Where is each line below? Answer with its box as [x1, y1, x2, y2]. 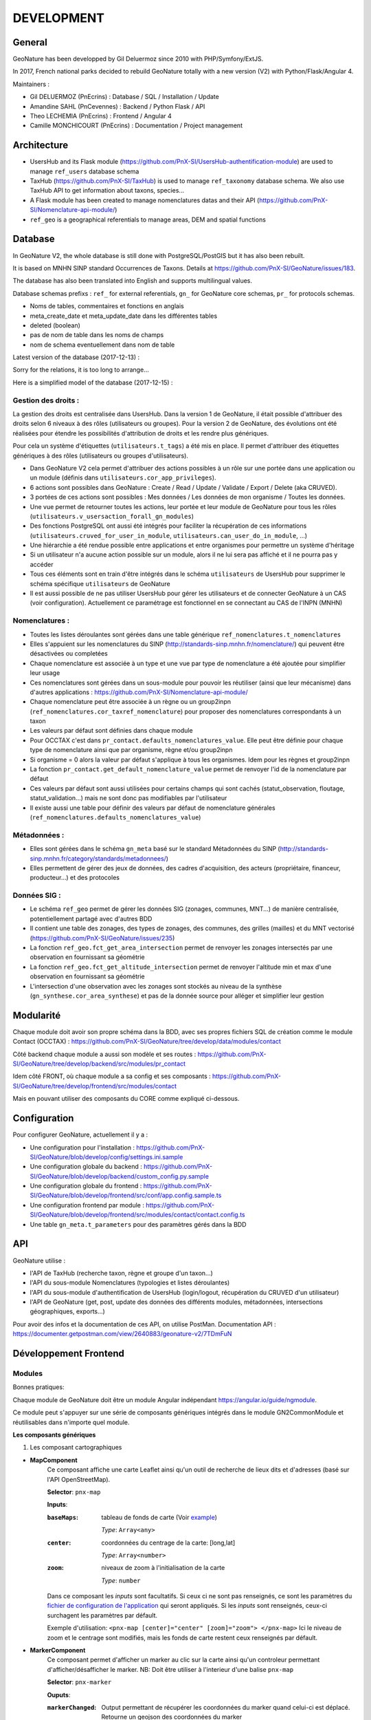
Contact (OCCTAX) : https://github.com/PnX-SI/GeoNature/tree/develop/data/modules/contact [12, 1038, 282, 1046]
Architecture [12, 140, 69, 151]
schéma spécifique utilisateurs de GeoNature [30, 579, 171, 588]
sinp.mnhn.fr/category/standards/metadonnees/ [30, 854, 166, 863]
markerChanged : [47, 1703, 97, 1711]
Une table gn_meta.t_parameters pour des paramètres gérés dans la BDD [30, 1220, 247, 1228]
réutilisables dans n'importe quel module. [12, 1418, 130, 1426]
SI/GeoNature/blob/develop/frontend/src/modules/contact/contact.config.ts [30, 1211, 245, 1219]
